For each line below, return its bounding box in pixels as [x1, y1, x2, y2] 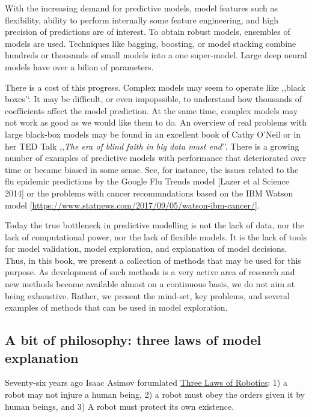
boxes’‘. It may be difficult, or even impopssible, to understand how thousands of [5, 93, 302, 105]
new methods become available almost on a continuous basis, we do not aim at [5, 278, 295, 290]
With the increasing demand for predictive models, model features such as [5, 2, 278, 14]
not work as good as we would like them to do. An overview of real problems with [5, 116, 307, 129]
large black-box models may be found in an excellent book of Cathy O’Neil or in [5, 127, 301, 140]
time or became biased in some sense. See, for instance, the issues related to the [5, 163, 299, 175]
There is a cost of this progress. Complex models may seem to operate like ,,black [5, 81, 305, 93]
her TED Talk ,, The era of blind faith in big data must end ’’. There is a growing [5, 139, 299, 152]
